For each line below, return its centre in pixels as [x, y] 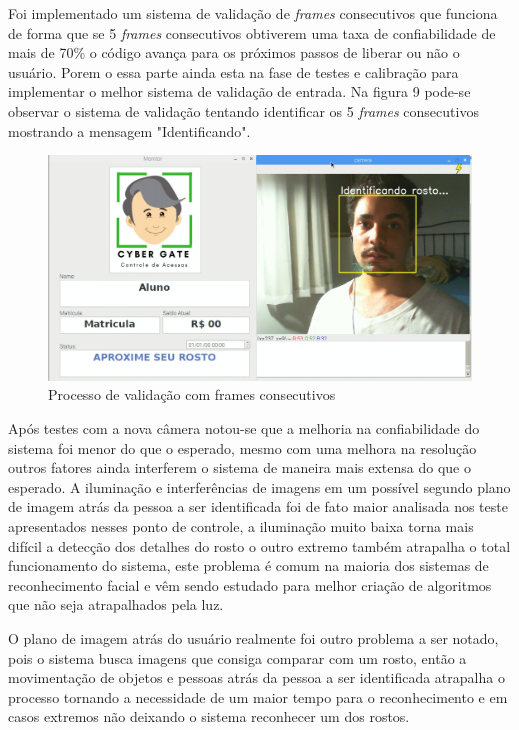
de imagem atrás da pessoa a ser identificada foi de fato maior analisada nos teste [258, 506]
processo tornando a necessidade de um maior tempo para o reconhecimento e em [258, 696]
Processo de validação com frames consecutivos [192, 394]
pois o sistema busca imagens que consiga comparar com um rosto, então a [237, 657]
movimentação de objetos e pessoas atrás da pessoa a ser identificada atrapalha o [256, 677]
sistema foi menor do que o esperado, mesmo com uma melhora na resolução [242, 447]
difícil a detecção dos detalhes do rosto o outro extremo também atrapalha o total [259, 545]
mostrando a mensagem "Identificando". [129, 130]
